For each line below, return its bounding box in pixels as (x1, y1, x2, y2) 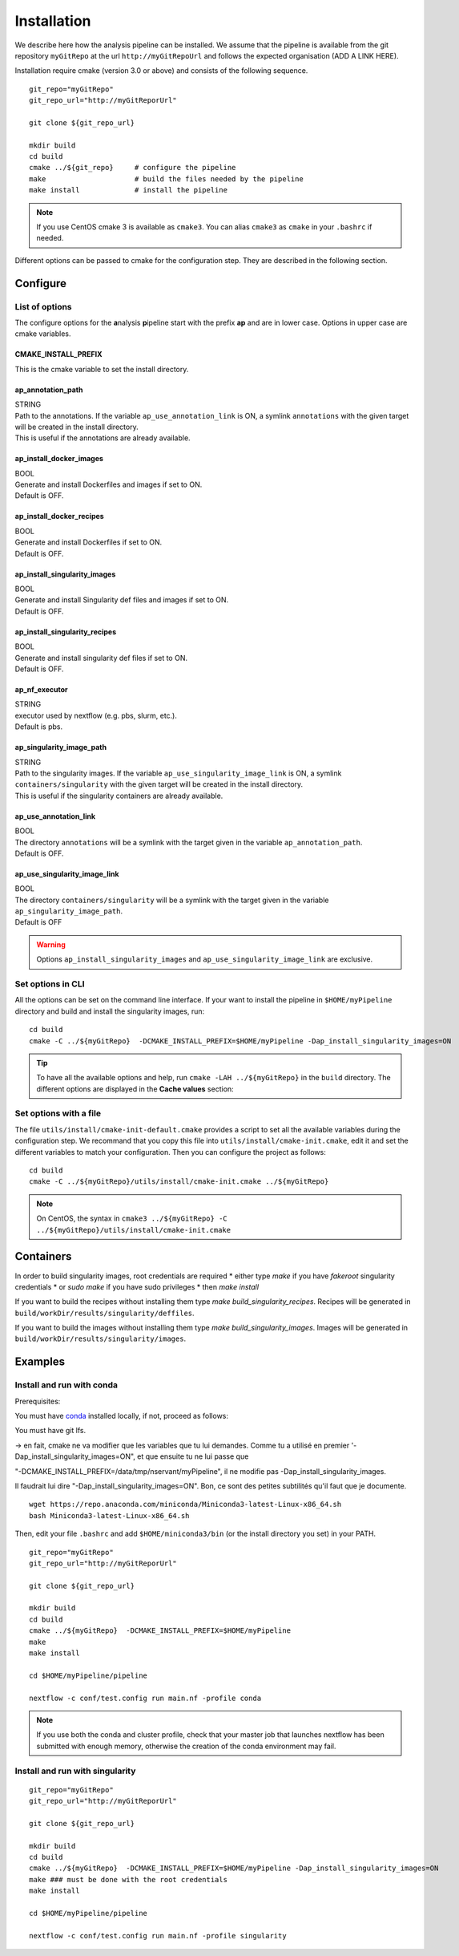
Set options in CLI (14, 978, 85, 990)
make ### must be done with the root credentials (29, 1875, 228, 1884)
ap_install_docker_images (14, 454, 104, 464)
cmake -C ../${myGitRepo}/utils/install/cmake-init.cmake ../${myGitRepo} (29, 1177, 329, 1186)
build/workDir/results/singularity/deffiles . (14, 1308, 195, 1318)
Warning (36, 939, 66, 950)
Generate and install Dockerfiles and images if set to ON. (14, 480, 203, 489)
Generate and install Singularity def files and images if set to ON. (14, 595, 229, 605)
